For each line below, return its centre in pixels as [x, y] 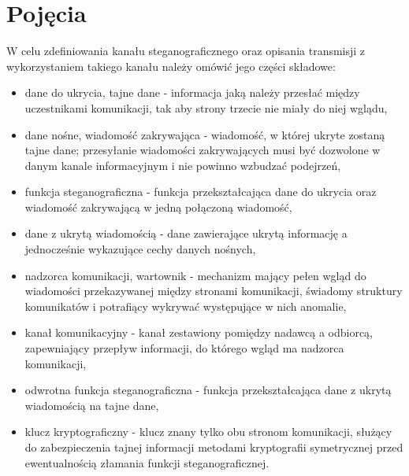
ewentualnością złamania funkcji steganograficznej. [147, 462]
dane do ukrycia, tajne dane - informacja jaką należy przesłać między [192, 92]
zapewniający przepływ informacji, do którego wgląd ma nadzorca [184, 348]
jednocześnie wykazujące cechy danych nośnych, [140, 249]
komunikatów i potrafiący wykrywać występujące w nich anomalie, [186, 306]
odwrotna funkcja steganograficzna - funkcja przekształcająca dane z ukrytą [208, 390]
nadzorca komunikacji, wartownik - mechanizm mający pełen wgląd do [195, 275]
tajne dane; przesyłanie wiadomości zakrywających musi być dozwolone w [203, 150]
